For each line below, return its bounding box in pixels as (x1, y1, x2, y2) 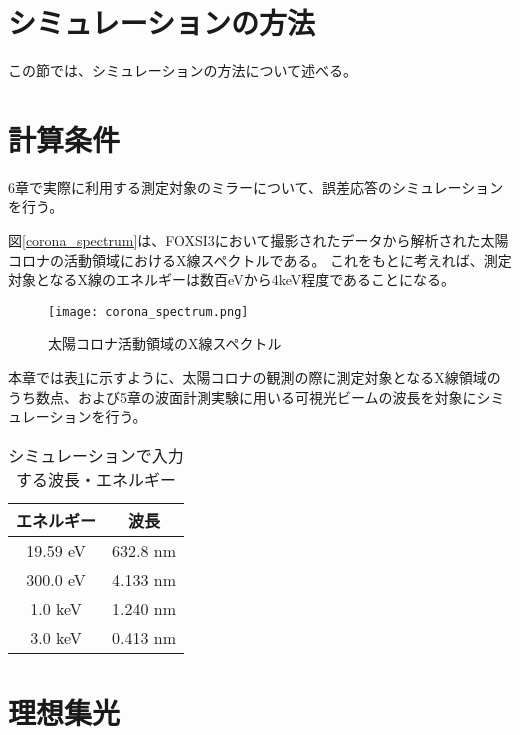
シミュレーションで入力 (8, 443, 184, 467)
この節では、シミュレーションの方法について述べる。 (8, 60, 358, 81)
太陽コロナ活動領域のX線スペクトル (48, 333, 282, 354)
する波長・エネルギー (16, 467, 177, 491)
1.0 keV (30, 596, 82, 620)
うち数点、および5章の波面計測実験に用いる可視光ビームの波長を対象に (8, 386, 477, 407)
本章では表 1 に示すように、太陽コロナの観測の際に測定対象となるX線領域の (8, 367, 501, 388)
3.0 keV (30, 625, 82, 649)
